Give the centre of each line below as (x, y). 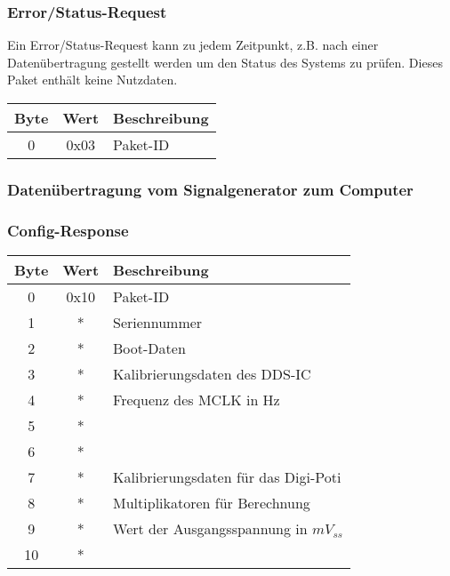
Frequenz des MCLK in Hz (197, 400)
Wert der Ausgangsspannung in (210, 529)
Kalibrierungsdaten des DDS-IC (212, 374)
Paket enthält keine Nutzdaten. (92, 80)
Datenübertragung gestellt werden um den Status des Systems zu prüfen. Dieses (225, 62)
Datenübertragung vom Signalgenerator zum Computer (210, 189)
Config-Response (68, 230)
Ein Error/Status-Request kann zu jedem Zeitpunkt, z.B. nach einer (193, 45)
